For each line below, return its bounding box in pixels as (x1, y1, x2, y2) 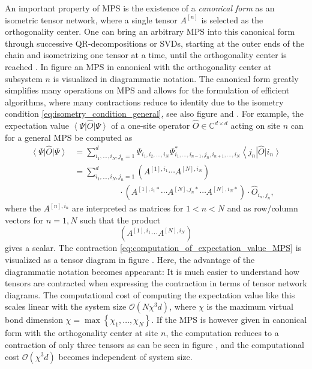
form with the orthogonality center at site (5, 326, 158, 339)
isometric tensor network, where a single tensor (5, 13, 178, 26)
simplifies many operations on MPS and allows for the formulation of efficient (5, 84, 290, 96)
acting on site (230, 119, 281, 132)
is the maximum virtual (206, 300, 293, 313)
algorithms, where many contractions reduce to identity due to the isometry (5, 95, 284, 108)
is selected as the (201, 13, 263, 26)
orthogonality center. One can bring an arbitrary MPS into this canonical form (5, 25, 295, 38)
